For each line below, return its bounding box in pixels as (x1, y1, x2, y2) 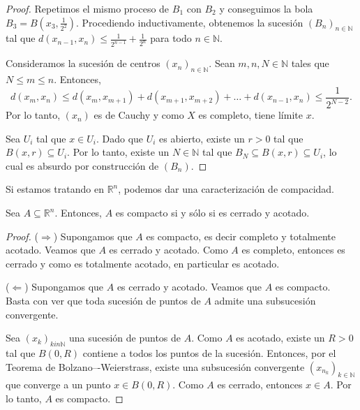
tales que (291, 56, 329, 71)
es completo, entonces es (241, 242, 345, 257)
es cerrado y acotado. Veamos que (117, 279, 262, 294)
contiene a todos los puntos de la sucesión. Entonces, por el (82, 345, 336, 360)
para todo (150, 31, 192, 45)
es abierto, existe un (159, 131, 245, 145)
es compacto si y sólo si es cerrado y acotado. (115, 205, 310, 220)
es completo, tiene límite (198, 108, 303, 122)
